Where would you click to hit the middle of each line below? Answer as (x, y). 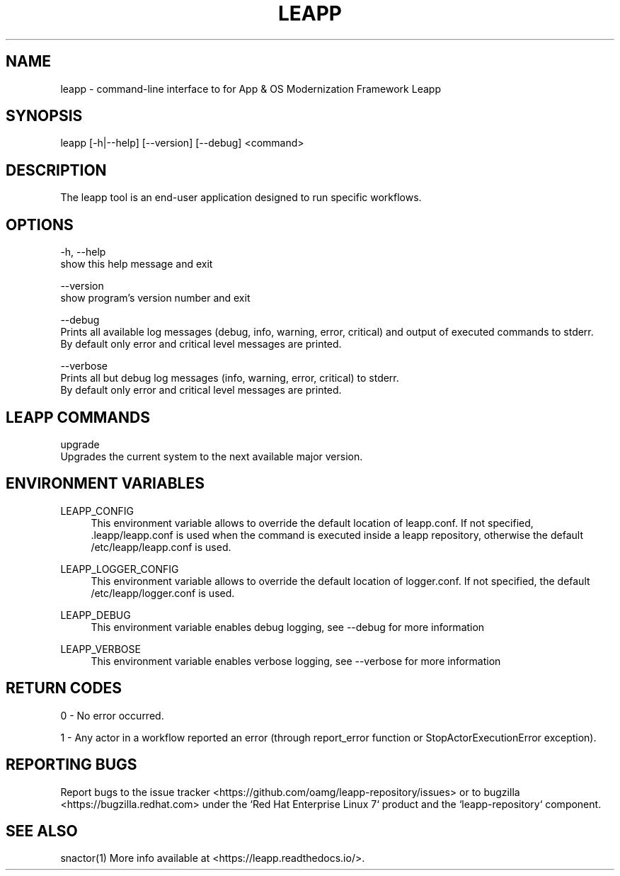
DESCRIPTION (56, 170)
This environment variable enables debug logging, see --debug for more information (288, 627)
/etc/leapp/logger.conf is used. (163, 593)
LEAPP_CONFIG (97, 511)
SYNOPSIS (44, 116)
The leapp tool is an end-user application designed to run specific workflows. (241, 198)
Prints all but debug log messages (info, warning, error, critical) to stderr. (230, 378)
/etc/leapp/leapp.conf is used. (161, 547)
